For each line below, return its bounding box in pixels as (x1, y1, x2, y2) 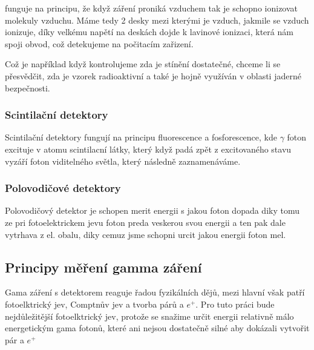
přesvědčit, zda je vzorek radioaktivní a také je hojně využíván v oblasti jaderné (5, 69, 301, 82)
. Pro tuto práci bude (195, 297, 275, 310)
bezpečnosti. (5, 81, 50, 94)
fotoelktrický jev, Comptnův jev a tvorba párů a (5, 297, 184, 310)
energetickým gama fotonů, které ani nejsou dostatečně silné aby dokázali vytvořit (5, 322, 310, 334)
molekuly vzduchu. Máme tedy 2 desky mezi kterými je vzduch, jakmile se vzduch (5, 13, 309, 26)
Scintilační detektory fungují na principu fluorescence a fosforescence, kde (5, 131, 277, 144)
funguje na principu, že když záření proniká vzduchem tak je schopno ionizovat (5, 2, 298, 14)
